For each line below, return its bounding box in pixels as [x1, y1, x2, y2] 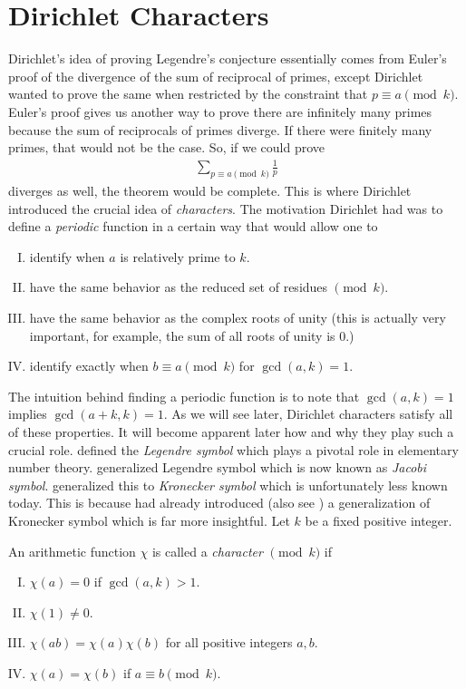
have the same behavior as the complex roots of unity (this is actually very [29, 308, 446, 326]
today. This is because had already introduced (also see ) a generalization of [8, 493, 431, 512]
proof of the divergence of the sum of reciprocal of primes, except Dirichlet [8, 66, 423, 85]
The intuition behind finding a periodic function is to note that [8, 386, 360, 405]
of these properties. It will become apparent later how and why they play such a [8, 422, 454, 441]
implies [8, 404, 47, 423]
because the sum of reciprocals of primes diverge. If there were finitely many [8, 120, 432, 139]
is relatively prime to [120, 247, 236, 266]
